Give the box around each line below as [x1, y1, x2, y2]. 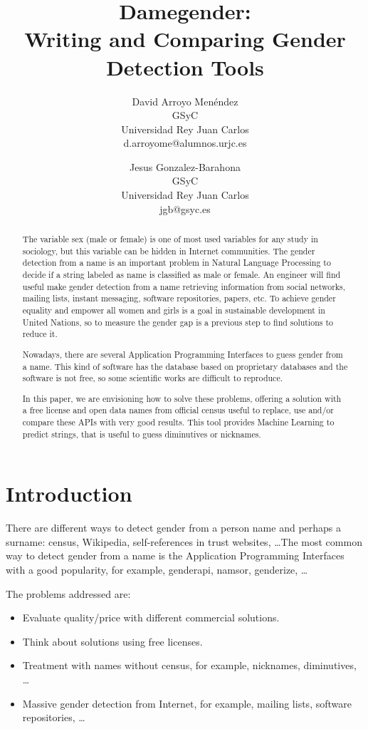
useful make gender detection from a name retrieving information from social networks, [22, 280, 346, 292]
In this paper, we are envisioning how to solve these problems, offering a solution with [22, 392, 342, 404]
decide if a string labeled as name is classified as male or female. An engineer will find [22, 269, 341, 281]
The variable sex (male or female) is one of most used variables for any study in [22, 233, 318, 245]
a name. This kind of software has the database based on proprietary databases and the [22, 360, 348, 372]
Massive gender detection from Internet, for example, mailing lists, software [22, 696, 352, 710]
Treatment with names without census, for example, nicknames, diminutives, [22, 658, 357, 673]
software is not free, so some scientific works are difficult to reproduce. [22, 372, 283, 384]
